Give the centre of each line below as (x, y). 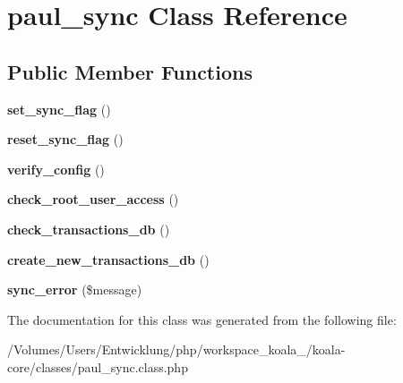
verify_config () (56, 169)
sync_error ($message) (75, 289)
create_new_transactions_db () (108, 259)
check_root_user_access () (93, 199)
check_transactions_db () (89, 229)
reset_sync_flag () (65, 139)
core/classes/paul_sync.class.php (98, 366)
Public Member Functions (130, 71)
